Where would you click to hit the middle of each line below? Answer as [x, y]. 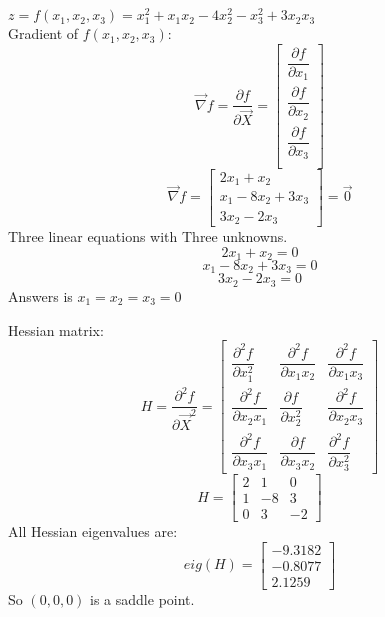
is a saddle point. [142, 598]
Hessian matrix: [56, 329]
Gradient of [43, 33]
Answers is [40, 295]
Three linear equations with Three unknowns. [148, 235]
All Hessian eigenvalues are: [93, 531]
